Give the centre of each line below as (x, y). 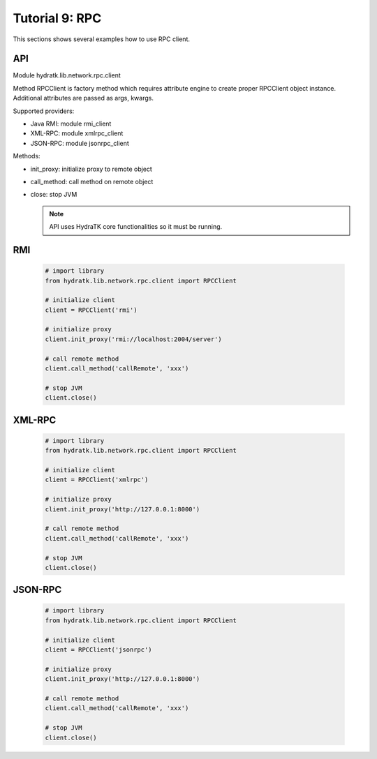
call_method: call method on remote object (92, 181)
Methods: (27, 156)
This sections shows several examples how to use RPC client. (102, 39)
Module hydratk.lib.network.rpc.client (67, 75)
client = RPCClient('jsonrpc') (99, 650)
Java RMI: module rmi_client (71, 124)
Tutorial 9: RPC (57, 18)
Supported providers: (44, 111)
